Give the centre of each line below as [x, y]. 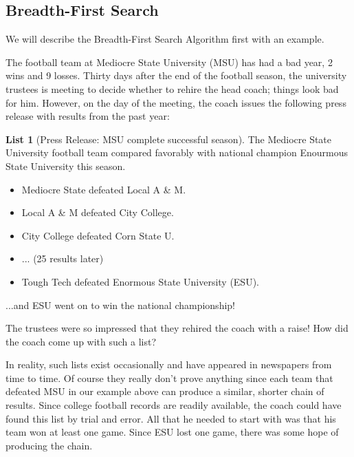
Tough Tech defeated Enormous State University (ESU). [140, 281]
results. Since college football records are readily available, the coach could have [174, 405]
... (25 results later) [63, 258]
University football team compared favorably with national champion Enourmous [177, 152]
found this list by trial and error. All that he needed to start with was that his [171, 418]
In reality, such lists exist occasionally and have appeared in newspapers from [169, 364]
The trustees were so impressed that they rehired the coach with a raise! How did [177, 328]
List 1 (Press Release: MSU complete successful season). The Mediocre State [169, 139]
